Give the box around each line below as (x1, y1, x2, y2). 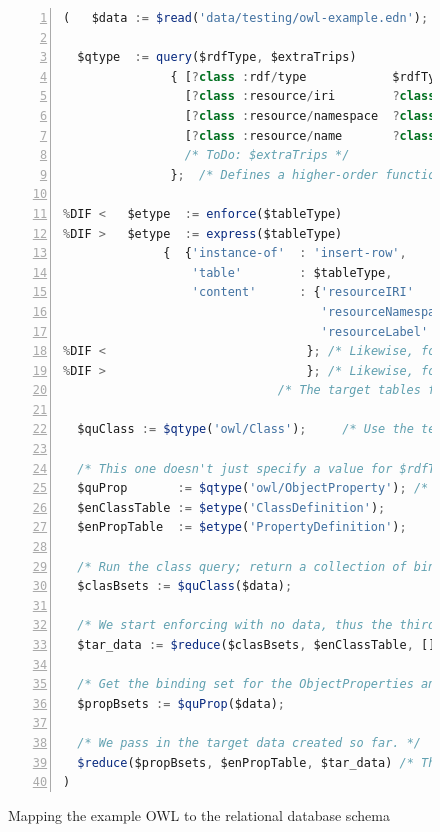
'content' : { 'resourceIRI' (191, 285, 414, 300)
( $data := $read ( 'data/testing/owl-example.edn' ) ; (63, 11, 429, 25)
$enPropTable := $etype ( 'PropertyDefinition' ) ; (77, 520, 407, 535)
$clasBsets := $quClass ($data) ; (77, 579, 293, 594)
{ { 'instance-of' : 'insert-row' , (163, 246, 407, 261)
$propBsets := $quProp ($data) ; (77, 696, 285, 711)
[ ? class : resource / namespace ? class (184, 108, 436, 123)
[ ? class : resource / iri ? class (184, 89, 436, 104)
